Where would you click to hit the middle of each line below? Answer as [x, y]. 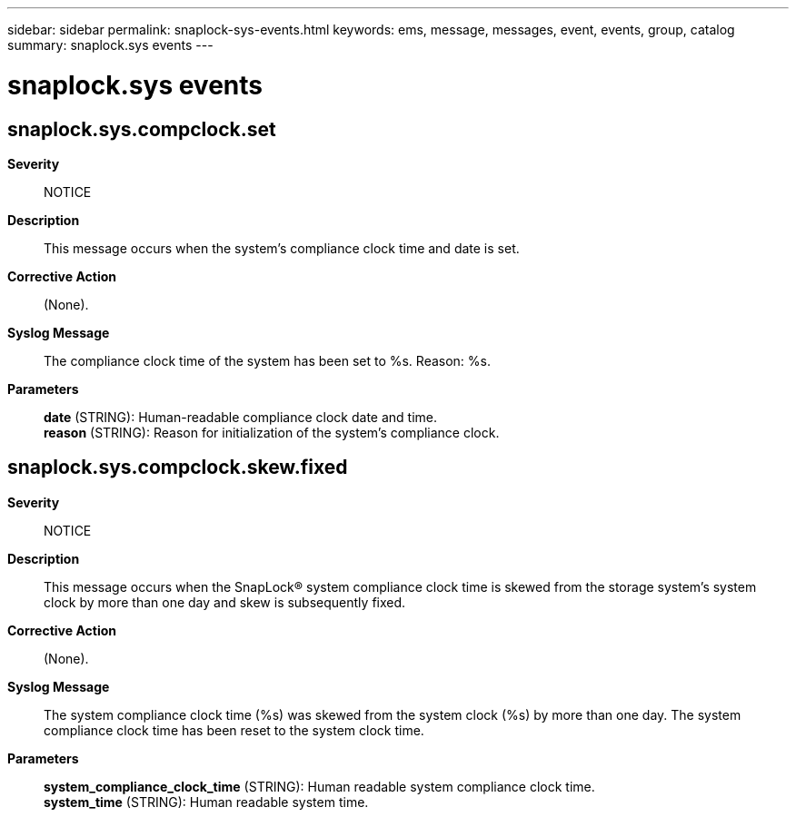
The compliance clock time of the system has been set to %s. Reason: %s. [268, 360]
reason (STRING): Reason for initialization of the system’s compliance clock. [272, 432]
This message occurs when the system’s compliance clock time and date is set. [282, 248]
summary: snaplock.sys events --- [110, 45]
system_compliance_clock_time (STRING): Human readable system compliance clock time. [319, 786]
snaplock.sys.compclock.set [142, 129]
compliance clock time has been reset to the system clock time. [234, 730]
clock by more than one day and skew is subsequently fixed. [225, 602]
